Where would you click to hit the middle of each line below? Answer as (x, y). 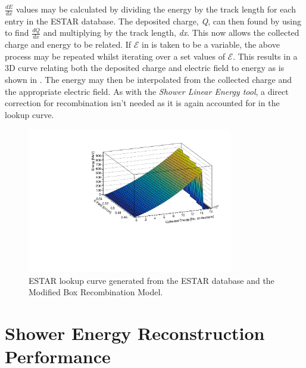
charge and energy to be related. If (68, 44)
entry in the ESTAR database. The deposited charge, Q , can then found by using (153, 21)
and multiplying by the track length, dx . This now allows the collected (171, 33)
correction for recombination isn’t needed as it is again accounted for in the (142, 103)
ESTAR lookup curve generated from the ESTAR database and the (152, 280)
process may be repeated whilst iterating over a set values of (115, 56)
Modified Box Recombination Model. (96, 292)
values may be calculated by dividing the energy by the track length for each (156, 9)
